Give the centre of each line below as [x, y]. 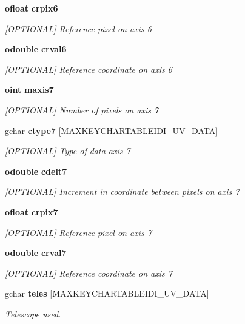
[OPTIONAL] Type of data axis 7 [68, 151]
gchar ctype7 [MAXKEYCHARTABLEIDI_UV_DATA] [112, 130]
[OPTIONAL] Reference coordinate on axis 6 [89, 69]
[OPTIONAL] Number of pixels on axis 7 [82, 110]
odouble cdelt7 [36, 171]
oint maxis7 [29, 89]
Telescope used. [33, 313]
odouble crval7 [36, 253]
